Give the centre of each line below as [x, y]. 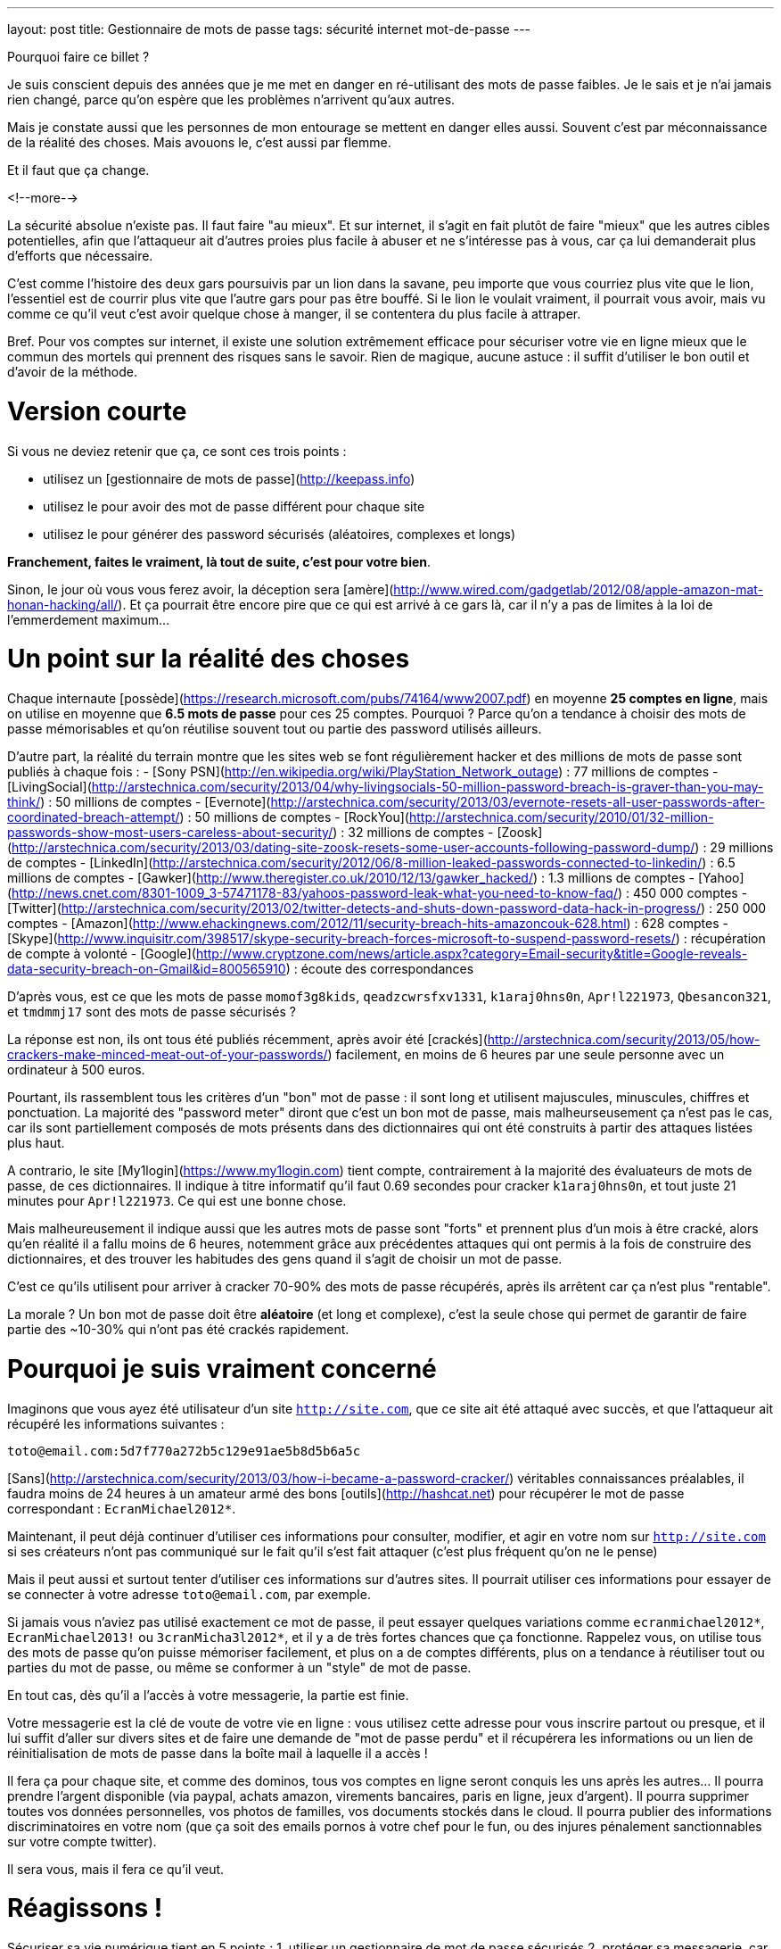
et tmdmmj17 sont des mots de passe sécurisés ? [152, 1012]
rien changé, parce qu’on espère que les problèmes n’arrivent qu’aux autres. [231, 100]
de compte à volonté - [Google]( [102, 954]
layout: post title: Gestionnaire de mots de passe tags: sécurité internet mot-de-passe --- [269, 29]
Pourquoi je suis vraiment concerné [222, 1368]
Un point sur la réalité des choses [209, 659]
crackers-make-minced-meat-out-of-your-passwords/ [168, 1054]
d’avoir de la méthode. [72, 372]
